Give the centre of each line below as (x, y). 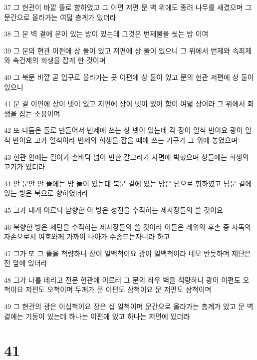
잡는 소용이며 (40, 113)
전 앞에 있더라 (26, 263)
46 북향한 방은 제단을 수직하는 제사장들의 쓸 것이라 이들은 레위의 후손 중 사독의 (128, 226)
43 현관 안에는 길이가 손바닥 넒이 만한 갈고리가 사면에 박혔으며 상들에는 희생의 (127, 157)
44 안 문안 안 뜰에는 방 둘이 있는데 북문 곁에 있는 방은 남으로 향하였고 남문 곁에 (128, 183)
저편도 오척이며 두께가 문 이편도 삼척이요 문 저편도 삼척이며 (119, 289)
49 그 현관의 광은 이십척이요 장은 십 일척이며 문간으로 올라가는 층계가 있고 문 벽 (129, 306)
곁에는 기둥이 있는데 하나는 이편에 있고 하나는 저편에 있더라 (97, 316)
